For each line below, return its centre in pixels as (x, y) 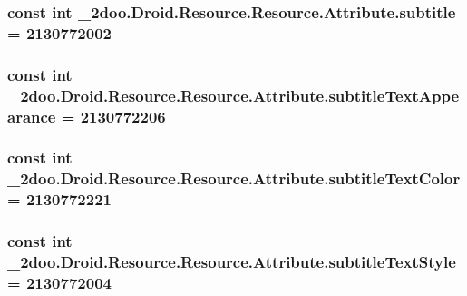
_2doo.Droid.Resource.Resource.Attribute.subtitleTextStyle (232, 261)
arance (32, 116)
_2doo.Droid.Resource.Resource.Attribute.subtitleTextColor (234, 178)
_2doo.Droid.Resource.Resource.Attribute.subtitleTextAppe (233, 95)
